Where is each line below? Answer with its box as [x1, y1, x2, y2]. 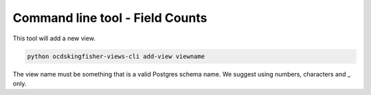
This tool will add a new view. [12, 34, 96, 42]
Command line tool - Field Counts [12, 10, 207, 25]
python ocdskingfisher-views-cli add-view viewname [27, 52, 205, 60]
